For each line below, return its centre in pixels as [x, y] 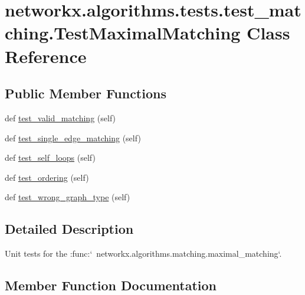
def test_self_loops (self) [50, 158]
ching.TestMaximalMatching [123, 33]
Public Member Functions [86, 93]
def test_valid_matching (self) [60, 117]
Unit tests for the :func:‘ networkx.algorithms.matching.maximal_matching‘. [143, 253]
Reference [46, 56]
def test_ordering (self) [47, 177]
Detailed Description [69, 229]
